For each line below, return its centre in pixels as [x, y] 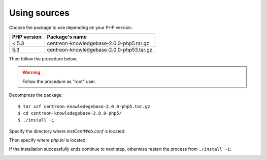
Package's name [67, 37]
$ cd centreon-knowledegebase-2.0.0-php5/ [70, 113]
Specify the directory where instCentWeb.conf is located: [67, 131]
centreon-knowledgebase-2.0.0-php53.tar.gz [100, 50]
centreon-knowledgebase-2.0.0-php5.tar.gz [98, 43]
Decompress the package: [36, 95]
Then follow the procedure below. [43, 58]
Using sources [39, 13]
